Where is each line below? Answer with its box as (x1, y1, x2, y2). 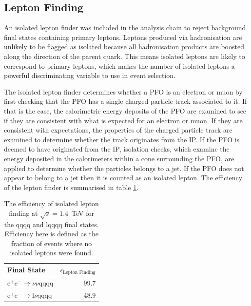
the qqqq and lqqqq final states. (4, 219, 99, 229)
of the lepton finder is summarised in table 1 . (4, 182, 139, 192)
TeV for (72, 208, 94, 218)
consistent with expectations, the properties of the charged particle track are (4, 125, 232, 135)
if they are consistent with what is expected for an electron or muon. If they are (4, 115, 243, 125)
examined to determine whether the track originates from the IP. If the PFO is (4, 134, 240, 144)
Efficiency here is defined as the (4, 229, 99, 239)
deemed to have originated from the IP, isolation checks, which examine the (4, 144, 230, 154)
